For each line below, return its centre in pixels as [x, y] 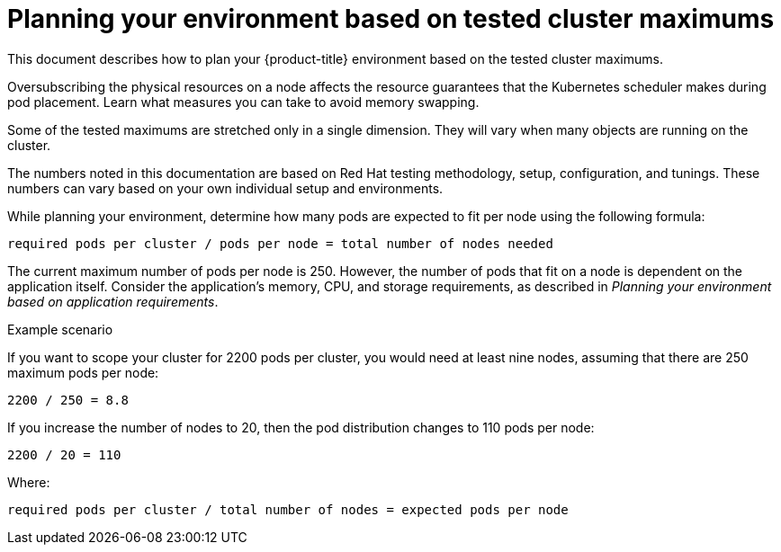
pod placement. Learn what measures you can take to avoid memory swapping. [243, 102]
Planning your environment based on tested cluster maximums [391, 19]
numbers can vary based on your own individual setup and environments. [225, 188]
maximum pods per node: [83, 372]
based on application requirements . [113, 301]
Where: [29, 482]
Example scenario [60, 329]
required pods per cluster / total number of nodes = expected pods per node [288, 509]
